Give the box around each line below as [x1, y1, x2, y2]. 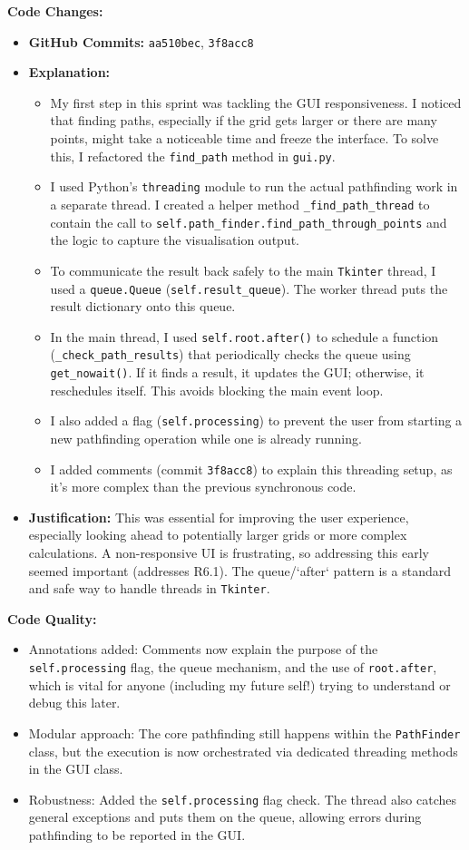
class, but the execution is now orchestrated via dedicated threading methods [28, 741, 458, 760]
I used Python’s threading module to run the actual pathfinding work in [50, 177, 458, 196]
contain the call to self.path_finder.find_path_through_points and [50, 212, 447, 231]
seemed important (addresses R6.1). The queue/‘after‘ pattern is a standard [28, 561, 451, 580]
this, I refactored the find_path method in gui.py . [50, 146, 336, 165]
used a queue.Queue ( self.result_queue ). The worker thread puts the [50, 278, 448, 298]
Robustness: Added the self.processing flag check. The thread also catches [28, 789, 456, 808]
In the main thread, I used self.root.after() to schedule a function [50, 327, 439, 346]
